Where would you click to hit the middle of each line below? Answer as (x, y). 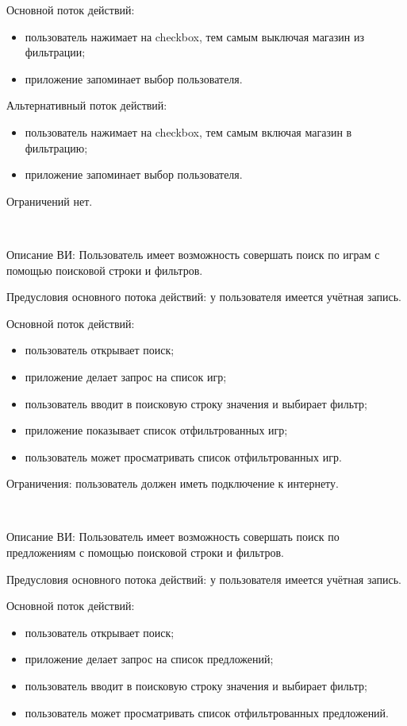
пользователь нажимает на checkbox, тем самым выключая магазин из (195, 36)
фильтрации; (55, 52)
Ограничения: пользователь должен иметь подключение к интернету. (173, 483)
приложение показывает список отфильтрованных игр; (156, 430)
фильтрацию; (56, 147)
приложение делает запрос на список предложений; (149, 659)
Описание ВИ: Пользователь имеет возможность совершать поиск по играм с (193, 254)
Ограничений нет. (50, 201)
